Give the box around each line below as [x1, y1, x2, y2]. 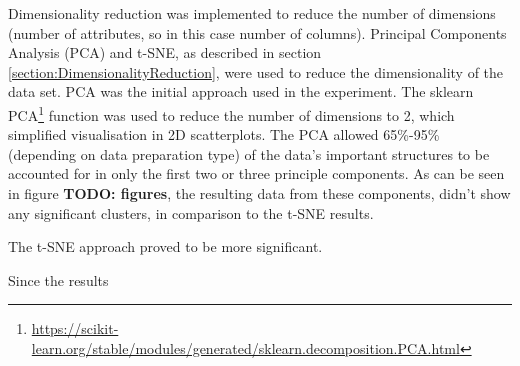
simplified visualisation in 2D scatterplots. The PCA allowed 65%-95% [8, 124, 440, 145]
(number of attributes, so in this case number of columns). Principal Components [8, 22, 507, 43]
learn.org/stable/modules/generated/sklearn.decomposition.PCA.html [31, 337, 460, 358]
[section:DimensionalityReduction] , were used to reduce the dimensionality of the [8, 61, 504, 82]
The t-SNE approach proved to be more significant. [8, 236, 323, 257]
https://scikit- [31, 318, 119, 339]
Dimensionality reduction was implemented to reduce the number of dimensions [8, 3, 496, 23]
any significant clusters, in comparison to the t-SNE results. [8, 202, 374, 223]
